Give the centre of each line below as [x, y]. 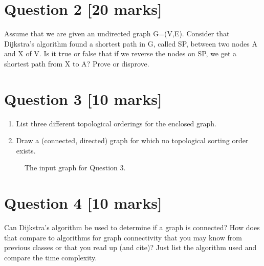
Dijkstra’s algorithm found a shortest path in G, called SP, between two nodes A [131, 43]
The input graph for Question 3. [75, 168]
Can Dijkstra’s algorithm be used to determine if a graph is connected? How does [132, 227]
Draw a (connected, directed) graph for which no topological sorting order [132, 140]
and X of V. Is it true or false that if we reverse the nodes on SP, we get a [120, 53]
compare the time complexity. [51, 257]
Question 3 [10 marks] [83, 98]
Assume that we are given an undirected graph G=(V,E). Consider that [117, 34]
